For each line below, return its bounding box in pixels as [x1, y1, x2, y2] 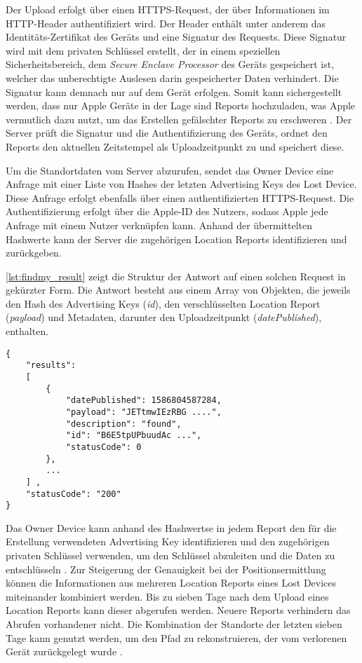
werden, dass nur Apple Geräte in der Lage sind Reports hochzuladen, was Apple [6, 98, 356, 113]
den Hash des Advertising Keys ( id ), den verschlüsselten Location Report [6, 296, 321, 310]
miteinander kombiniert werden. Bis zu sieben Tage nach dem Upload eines [6, 589, 329, 603]
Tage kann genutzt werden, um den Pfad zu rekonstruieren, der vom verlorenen [6, 630, 347, 645]
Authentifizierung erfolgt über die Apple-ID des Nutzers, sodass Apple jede [6, 204, 328, 219]
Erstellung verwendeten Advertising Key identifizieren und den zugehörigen [6, 534, 330, 549]
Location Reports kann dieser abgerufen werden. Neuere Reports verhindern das [6, 603, 351, 617]
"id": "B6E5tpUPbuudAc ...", [65, 430, 202, 441]
